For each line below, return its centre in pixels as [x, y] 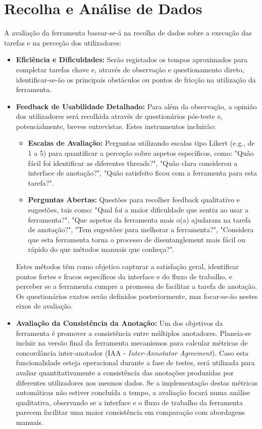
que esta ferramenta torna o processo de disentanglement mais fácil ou [137, 239]
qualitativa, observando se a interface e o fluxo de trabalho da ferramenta [129, 402]
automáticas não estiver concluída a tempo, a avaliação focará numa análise [133, 392]
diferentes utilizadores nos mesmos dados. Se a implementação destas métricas [137, 382]
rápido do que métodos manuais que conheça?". [101, 249]
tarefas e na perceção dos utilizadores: [63, 42]
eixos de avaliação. [44, 306]
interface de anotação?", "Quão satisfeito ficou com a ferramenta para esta [142, 173]
